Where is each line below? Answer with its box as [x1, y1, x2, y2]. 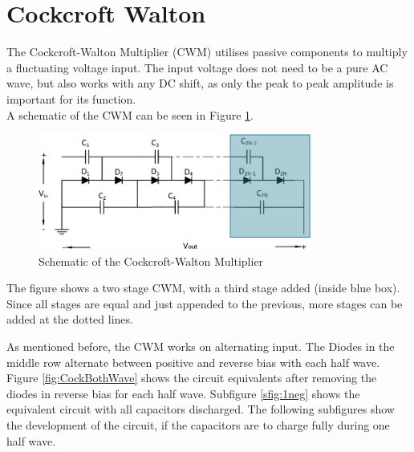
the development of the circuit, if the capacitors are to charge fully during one [6, 416, 390, 433]
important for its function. [6, 90, 136, 107]
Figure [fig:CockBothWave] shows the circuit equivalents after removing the [6, 369, 377, 386]
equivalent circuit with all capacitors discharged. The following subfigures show [6, 401, 395, 417]
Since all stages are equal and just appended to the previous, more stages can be [6, 295, 403, 312]
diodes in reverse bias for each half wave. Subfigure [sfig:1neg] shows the [6, 385, 360, 401]
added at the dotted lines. [6, 311, 133, 328]
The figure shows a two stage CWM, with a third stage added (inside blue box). [6, 279, 400, 296]
